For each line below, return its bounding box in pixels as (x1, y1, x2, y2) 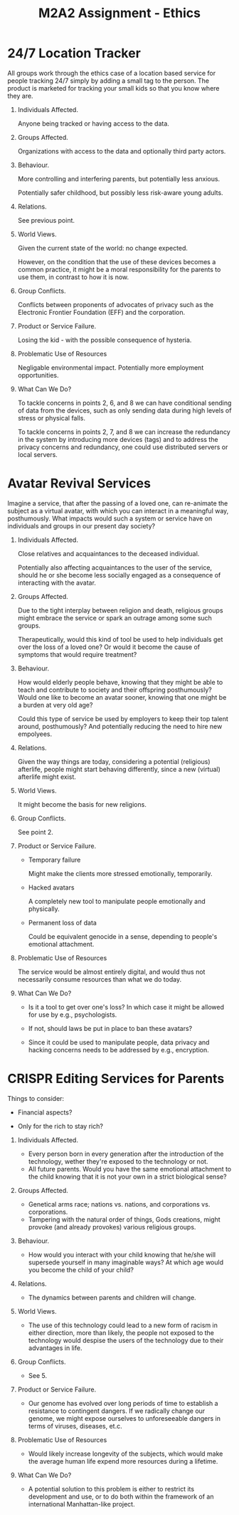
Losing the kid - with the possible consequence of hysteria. (17, 336, 192, 344)
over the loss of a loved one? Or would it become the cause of (17, 643, 201, 651)
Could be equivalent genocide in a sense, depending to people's (28, 932, 218, 940)
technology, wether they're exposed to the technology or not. (28, 1157, 208, 1165)
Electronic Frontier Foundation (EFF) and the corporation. (17, 308, 186, 316)
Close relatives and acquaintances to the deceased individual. (17, 549, 200, 558)
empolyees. (17, 730, 52, 738)
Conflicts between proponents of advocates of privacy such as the (17, 300, 214, 308)
